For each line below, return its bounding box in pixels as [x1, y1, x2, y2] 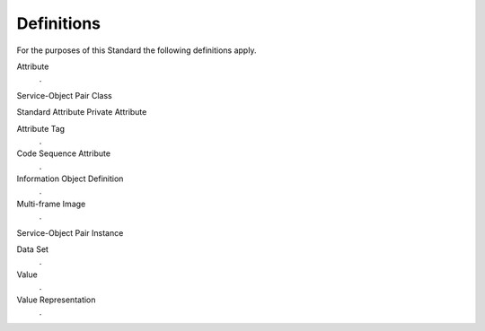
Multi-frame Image [16, 198, 86, 209]
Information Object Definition [16, 173, 124, 184]
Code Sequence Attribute [16, 148, 111, 159]
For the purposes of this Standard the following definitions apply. [16, 45, 257, 56]
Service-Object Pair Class [16, 90, 112, 100]
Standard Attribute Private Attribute [16, 107, 147, 118]
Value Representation [16, 294, 96, 305]
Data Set [16, 244, 49, 255]
